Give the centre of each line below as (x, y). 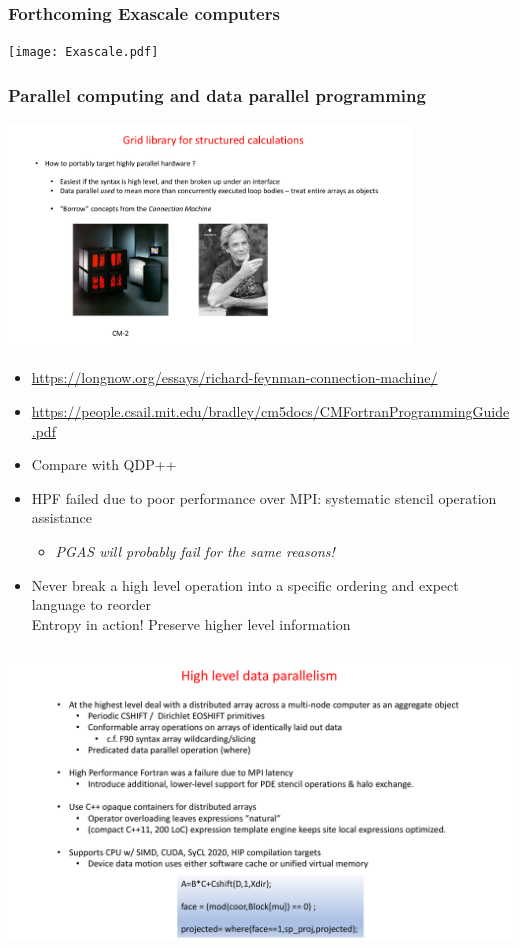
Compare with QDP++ (104, 464)
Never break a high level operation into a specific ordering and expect (245, 584)
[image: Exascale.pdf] (83, 52)
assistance (61, 517)
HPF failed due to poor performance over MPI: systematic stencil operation (264, 497)
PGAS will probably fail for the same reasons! (195, 551)
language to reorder (91, 604)
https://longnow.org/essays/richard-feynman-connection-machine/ (234, 377)
